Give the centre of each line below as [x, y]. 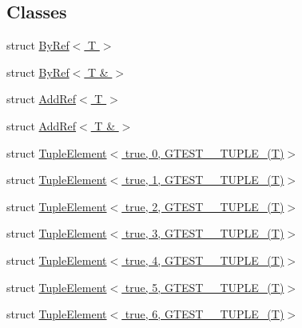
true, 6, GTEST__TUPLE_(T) [205, 314]
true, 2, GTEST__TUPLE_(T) [205, 206]
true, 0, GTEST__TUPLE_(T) [205, 152]
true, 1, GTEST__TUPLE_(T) [205, 180]
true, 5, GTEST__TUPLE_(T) [205, 287]
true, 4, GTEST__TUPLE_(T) [205, 260]
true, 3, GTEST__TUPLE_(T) [205, 233]
